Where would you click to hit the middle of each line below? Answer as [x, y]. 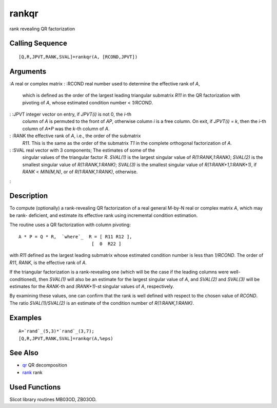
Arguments [28, 71]
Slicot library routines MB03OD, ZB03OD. [53, 399]
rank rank [33, 372]
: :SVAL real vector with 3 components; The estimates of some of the [82, 150]
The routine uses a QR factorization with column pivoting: [70, 225]
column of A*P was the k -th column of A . [66, 128]
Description [29, 196]
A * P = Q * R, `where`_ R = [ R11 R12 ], [76, 237]
